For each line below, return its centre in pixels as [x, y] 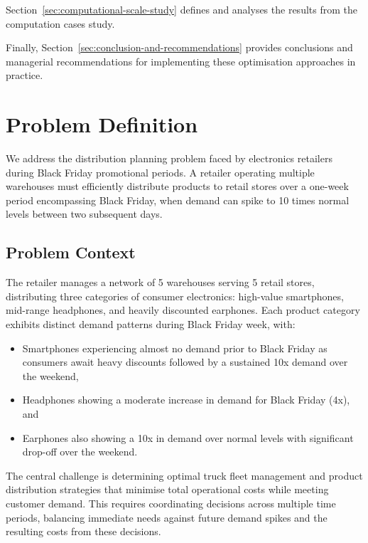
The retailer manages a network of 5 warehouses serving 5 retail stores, [160, 282]
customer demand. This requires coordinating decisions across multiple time [171, 503]
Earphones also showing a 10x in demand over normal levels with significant [188, 437]
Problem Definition [102, 124]
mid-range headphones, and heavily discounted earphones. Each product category [183, 310]
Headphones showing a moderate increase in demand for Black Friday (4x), [186, 400]
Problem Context [71, 252]
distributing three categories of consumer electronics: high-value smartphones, [175, 296]
